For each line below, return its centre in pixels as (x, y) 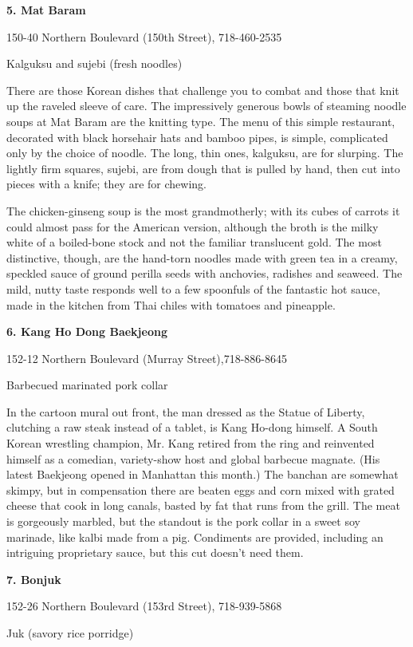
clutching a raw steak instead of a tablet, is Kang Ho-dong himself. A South (192, 427)
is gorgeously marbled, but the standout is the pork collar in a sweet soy (183, 521)
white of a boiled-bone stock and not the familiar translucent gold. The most (194, 242)
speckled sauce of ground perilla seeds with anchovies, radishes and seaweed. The (205, 273)
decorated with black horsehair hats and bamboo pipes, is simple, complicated (197, 137)
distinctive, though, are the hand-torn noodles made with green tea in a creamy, (202, 257)
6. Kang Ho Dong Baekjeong (87, 331)
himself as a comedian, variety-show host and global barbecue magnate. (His (193, 458)
